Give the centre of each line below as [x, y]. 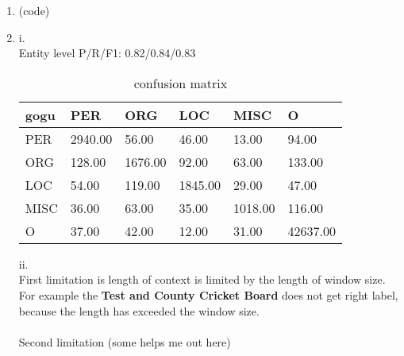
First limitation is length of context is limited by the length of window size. [202, 279]
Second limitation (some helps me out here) [125, 341]
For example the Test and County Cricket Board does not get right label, [208, 294]
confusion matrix [181, 83]
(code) [34, 10]
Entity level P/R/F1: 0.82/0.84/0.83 [107, 53]
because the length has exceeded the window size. [139, 310]
